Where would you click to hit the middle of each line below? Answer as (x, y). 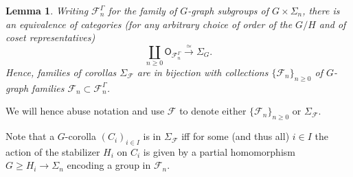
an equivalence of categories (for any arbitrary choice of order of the (149, 24)
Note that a (30, 136)
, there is (321, 10)
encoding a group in (109, 165)
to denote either (213, 111)
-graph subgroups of (228, 10)
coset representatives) (50, 37)
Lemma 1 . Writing (47, 10)
